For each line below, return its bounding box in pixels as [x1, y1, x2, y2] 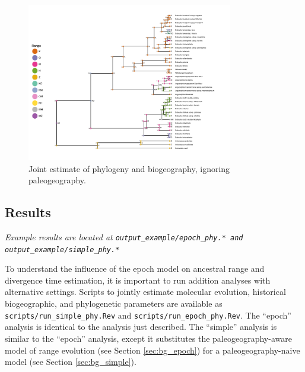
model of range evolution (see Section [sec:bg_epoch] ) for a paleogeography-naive [5, 344, 300, 356]
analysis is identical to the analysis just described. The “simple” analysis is [5, 320, 277, 333]
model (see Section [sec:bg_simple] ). [5, 355, 136, 368]
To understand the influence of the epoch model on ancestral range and [5, 262, 265, 275]
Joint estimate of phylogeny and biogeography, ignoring [28, 162, 230, 174]
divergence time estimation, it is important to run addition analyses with [5, 274, 271, 286]
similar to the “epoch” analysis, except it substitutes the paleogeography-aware [5, 332, 292, 344]
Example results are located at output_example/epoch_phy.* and [5, 230, 243, 243]
